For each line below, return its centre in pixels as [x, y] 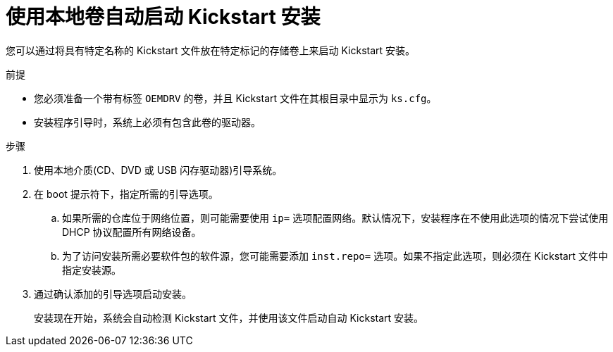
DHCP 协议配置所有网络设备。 [132, 232]
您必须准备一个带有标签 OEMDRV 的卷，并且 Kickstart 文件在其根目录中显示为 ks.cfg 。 [235, 98]
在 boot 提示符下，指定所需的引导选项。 [126, 194]
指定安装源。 [92, 270]
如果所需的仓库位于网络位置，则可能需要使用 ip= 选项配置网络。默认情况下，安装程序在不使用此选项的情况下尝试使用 [335, 218]
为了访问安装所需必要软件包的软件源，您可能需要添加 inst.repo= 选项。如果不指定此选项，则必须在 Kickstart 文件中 [335, 256]
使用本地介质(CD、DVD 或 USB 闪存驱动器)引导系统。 [158, 170]
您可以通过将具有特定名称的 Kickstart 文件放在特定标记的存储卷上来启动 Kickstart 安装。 [211, 50]
